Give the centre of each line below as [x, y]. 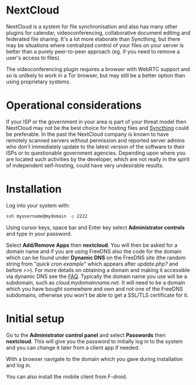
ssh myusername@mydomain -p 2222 [47, 216]
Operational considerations [74, 106]
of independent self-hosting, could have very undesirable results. [85, 165]
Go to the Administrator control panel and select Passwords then [86, 335]
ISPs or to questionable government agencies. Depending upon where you [96, 153]
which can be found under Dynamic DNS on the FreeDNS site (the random [96, 257]
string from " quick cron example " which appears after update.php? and [92, 264]
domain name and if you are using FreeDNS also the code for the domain [94, 251]
